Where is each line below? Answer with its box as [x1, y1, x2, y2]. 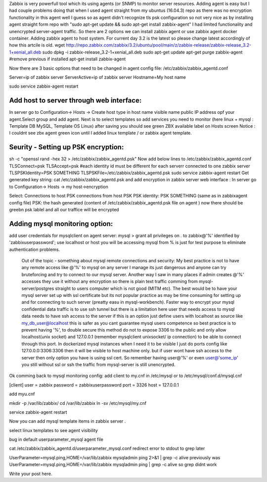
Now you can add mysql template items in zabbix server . [9, 418, 126, 424]
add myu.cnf [9, 391, 35, 397]
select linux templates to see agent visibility [9, 427, 98, 433]
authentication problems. [9, 246, 60, 252]
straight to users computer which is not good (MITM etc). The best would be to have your [55, 285, 237, 291]
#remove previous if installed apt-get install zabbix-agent [9, 56, 126, 62]
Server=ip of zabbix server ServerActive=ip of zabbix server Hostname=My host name [9, 74, 186, 80]
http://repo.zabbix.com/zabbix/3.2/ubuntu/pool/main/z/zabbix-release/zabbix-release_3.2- [66, 42, 252, 48]
